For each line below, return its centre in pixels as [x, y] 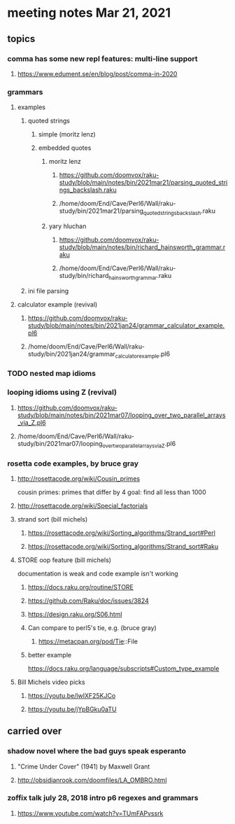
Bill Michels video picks [51, 682]
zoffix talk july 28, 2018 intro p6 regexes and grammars [103, 798]
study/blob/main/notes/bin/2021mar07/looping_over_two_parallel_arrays [121, 415]
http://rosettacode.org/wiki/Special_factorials [83, 505]
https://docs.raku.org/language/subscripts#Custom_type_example [123, 668]
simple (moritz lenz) [67, 134]
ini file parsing [48, 291]
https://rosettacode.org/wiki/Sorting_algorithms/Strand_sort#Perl [121, 533]
